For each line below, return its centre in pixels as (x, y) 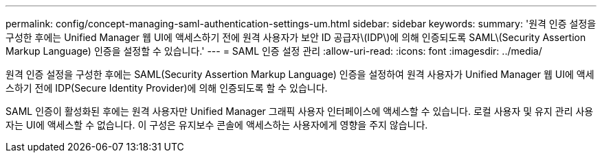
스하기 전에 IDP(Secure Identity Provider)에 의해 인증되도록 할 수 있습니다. (167, 88)
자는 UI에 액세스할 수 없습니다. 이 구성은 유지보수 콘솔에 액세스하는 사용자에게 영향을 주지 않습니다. (217, 125)
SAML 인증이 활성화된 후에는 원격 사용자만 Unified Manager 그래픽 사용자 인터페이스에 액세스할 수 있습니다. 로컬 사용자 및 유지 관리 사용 (300, 111)
